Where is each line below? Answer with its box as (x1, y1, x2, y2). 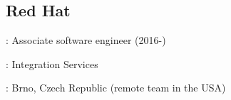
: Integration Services (6, 56, 98, 71)
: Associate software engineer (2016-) (6, 33, 166, 48)
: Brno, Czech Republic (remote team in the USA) (6, 80, 226, 95)
